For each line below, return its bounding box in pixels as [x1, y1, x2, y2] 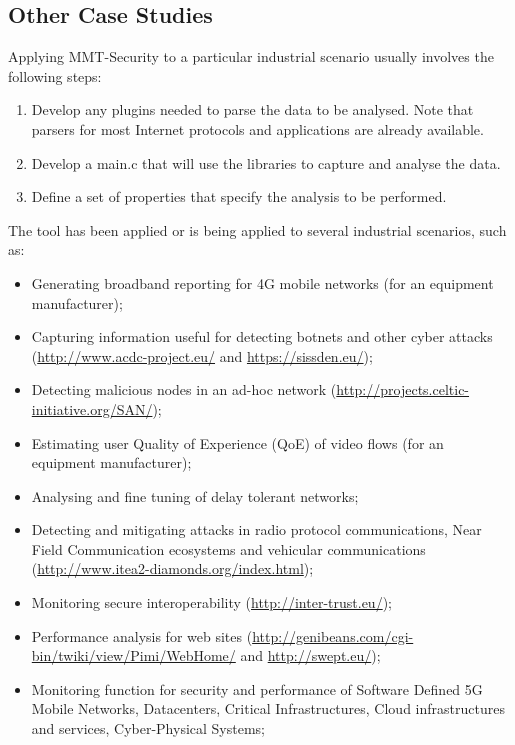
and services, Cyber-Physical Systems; [31, 718, 265, 739]
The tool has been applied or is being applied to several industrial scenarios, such [8, 219, 507, 240]
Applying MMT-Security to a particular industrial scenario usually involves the [8, 46, 494, 67]
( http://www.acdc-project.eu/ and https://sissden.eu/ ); [31, 345, 373, 366]
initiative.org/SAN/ [31, 398, 153, 419]
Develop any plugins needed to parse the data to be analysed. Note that [31, 99, 474, 120]
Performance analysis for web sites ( [31, 625, 253, 646]
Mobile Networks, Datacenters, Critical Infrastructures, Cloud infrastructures [31, 698, 505, 719]
